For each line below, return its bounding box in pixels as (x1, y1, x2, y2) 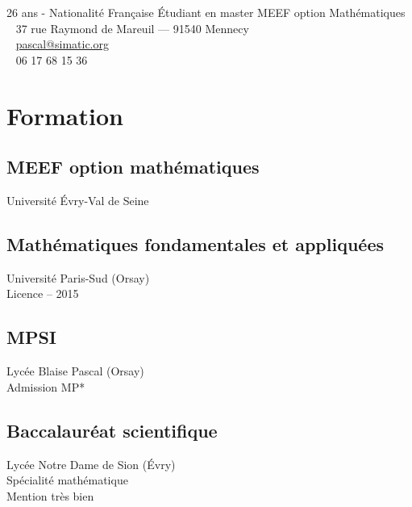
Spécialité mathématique (6, 471, 128, 488)
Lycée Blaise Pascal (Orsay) (6, 362, 144, 379)
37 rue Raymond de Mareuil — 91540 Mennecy (15, 19, 249, 36)
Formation (6, 98, 123, 132)
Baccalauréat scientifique (6, 417, 218, 442)
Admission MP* (6, 378, 85, 395)
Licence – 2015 (6, 285, 79, 302)
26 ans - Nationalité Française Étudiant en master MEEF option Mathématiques (6, 4, 406, 20)
